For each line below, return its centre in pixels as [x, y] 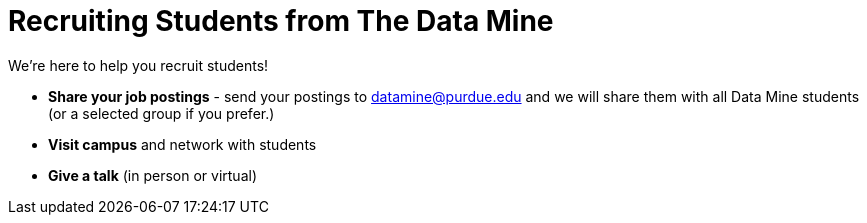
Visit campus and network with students [182, 144]
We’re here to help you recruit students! [138, 65]
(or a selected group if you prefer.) [161, 113]
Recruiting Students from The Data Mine [281, 21]
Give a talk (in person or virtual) [152, 175]
